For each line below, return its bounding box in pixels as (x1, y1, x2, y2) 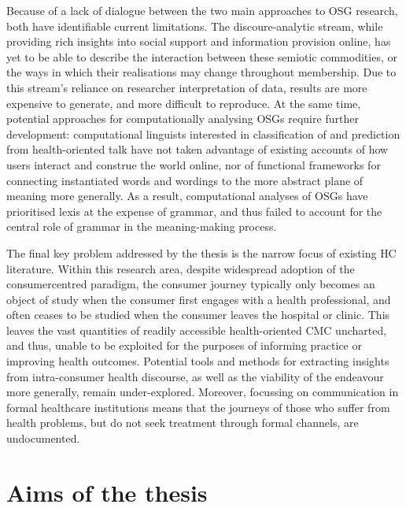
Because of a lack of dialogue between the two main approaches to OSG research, (6, 2, 398, 18)
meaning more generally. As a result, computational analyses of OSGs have (6, 187, 368, 204)
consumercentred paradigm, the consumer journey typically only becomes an (6, 276, 375, 292)
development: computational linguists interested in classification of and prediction (6, 125, 400, 142)
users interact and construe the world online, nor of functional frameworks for (6, 156, 381, 172)
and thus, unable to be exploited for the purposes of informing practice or (6, 337, 362, 354)
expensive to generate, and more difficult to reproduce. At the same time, (6, 95, 361, 111)
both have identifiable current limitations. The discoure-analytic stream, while (6, 17, 383, 34)
